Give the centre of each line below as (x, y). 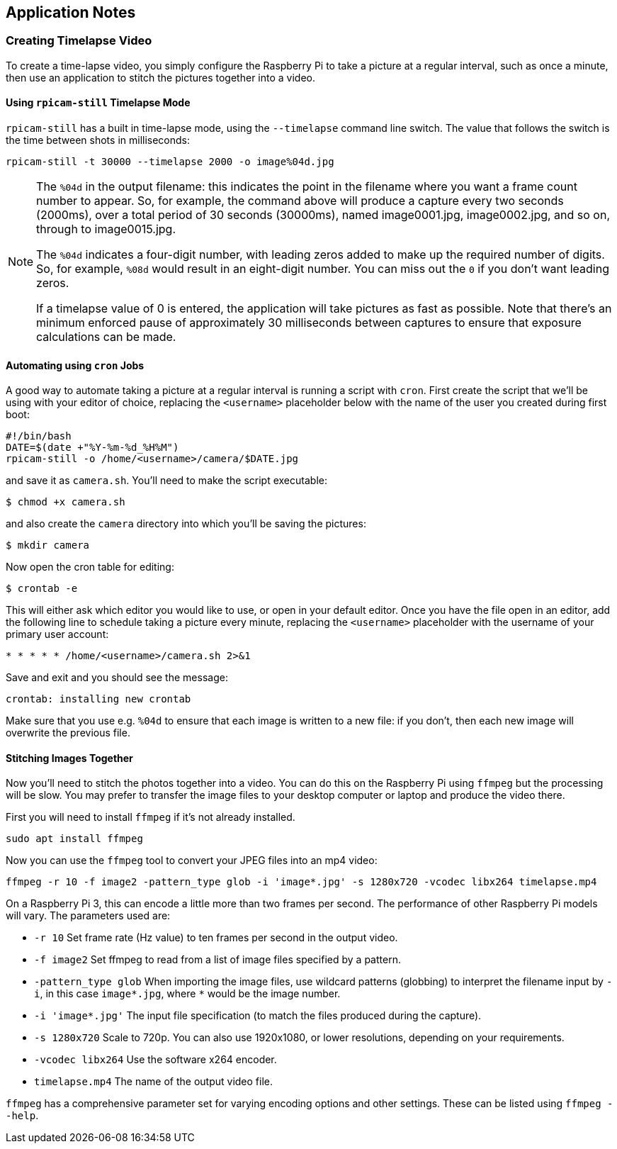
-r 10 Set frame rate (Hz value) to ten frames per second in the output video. (216, 938)
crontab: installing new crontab (98, 699)
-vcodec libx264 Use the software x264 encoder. (155, 1060)
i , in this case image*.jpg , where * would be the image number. (187, 994)
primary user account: (57, 634)
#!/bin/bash (39, 436)
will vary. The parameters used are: (88, 916)
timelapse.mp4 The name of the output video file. (154, 1082)
